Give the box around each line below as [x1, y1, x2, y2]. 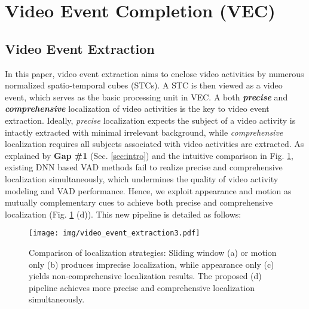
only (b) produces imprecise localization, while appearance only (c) [29, 258, 274, 270]
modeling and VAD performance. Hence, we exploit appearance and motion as [5, 184, 292, 197]
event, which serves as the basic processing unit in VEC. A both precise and [5, 90, 288, 103]
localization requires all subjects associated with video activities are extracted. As [5, 137, 304, 150]
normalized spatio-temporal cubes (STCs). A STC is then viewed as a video [5, 79, 283, 91]
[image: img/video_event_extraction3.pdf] [29, 229, 200, 238]
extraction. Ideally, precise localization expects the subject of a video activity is [5, 114, 296, 126]
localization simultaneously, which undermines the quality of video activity [5, 172, 279, 185]
